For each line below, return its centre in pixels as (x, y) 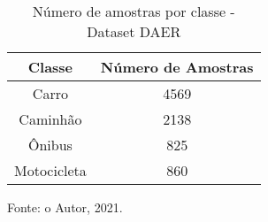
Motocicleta (50, 170)
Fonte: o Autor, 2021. (65, 207)
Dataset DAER (134, 31)
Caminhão (50, 119)
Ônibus (50, 145)
